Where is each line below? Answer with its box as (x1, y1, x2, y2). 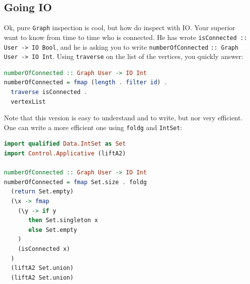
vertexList (11, 98, 46, 105)
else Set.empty (28, 226, 77, 233)
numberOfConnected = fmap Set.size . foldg (4, 178, 147, 186)
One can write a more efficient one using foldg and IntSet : (4, 122, 182, 132)
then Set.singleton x (28, 217, 98, 224)
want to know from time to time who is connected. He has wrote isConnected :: (4, 32, 248, 42)
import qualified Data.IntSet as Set (4, 140, 126, 148)
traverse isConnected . (11, 89, 88, 96)
